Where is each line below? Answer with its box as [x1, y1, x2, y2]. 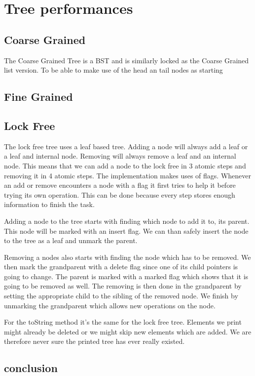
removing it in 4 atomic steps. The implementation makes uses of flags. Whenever [4, 170, 251, 180]
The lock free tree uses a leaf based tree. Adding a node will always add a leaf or [4, 141, 248, 151]
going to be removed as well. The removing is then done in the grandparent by [4, 281, 242, 291]
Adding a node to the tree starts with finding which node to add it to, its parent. [4, 215, 250, 226]
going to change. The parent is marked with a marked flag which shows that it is [4, 271, 249, 281]
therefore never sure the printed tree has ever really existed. [4, 336, 185, 346]
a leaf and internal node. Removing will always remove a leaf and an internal [4, 151, 236, 161]
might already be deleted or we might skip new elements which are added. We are [4, 326, 252, 336]
